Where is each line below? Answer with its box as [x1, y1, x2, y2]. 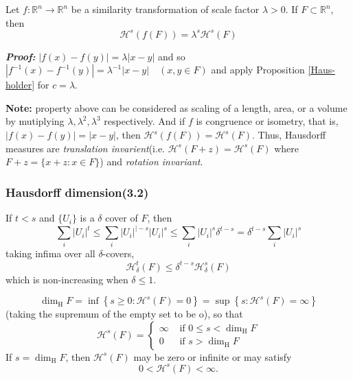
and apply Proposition [211, 62, 305, 77]
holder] [5, 78, 35, 92]
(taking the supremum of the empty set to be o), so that [5, 307, 243, 321]
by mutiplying [5, 114, 65, 128]
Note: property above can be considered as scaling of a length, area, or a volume [5, 100, 348, 115]
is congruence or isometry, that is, [196, 114, 339, 128]
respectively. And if [104, 114, 185, 128]
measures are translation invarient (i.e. [5, 141, 166, 155]
